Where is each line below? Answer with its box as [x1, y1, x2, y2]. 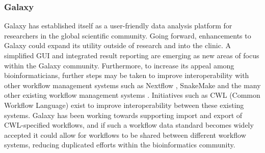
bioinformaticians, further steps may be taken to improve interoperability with [4, 70, 249, 81]
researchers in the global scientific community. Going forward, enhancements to [4, 30, 251, 41]
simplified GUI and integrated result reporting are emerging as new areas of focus [4, 50, 259, 60]
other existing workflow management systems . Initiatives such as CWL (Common [4, 90, 260, 100]
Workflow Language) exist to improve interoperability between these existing [4, 99, 244, 110]
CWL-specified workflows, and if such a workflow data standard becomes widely [4, 120, 254, 130]
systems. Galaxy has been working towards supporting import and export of [4, 109, 243, 120]
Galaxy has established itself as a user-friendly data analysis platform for [4, 20, 232, 31]
